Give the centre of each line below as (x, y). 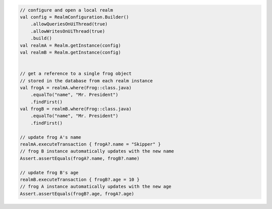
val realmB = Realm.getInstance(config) (70, 52)
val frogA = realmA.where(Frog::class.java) (76, 88)
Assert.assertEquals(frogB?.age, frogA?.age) (77, 194)
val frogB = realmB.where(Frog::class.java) (76, 109)
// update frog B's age (49, 172)
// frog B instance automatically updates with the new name (97, 151)
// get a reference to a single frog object (76, 74)
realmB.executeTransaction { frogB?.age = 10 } (80, 179)
